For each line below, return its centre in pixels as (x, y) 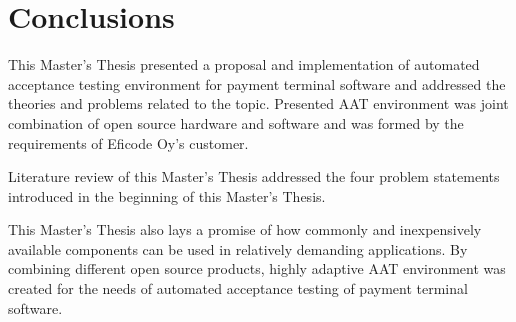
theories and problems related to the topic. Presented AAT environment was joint (258, 103)
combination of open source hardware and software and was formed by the (236, 122)
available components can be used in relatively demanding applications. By (238, 248)
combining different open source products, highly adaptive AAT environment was (257, 268)
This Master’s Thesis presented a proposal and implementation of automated (244, 64)
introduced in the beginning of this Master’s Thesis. (167, 195)
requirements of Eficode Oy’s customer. (128, 142)
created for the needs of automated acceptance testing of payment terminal (238, 288)
